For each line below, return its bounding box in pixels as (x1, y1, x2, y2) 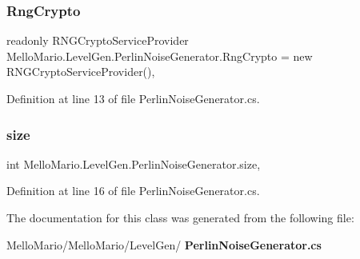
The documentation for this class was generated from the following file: (6, 209, 354, 225)
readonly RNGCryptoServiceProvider (6, 32, 189, 49)
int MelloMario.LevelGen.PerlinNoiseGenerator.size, (6, 155, 261, 172)
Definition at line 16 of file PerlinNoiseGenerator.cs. (6, 182, 260, 199)
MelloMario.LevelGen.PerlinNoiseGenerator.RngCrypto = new (6, 47, 313, 64)
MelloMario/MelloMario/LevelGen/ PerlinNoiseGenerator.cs (6, 236, 322, 253)
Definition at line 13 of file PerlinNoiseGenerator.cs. (6, 90, 260, 106)
